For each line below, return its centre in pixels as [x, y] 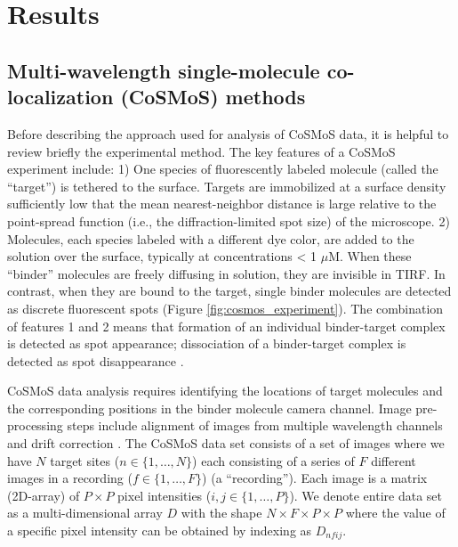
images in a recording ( [70, 478]
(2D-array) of [44, 495]
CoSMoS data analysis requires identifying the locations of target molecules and [225, 391]
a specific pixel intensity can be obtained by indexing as [160, 531]
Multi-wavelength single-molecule [164, 70]
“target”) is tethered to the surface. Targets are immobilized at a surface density [227, 186]
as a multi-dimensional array [85, 513]
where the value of [395, 513]
